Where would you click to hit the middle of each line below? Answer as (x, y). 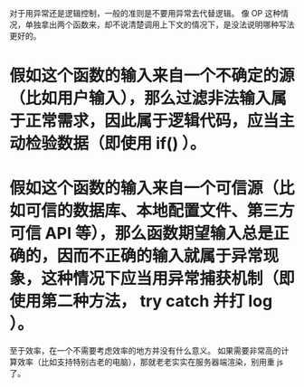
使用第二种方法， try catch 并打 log (141, 302)
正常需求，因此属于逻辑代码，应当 (152, 121)
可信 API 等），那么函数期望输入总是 (142, 234)
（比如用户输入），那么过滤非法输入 (140, 99)
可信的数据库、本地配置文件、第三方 (161, 211)
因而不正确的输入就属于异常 (161, 256)
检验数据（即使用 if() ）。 (116, 144)
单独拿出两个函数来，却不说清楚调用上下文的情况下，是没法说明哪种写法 (160, 24)
